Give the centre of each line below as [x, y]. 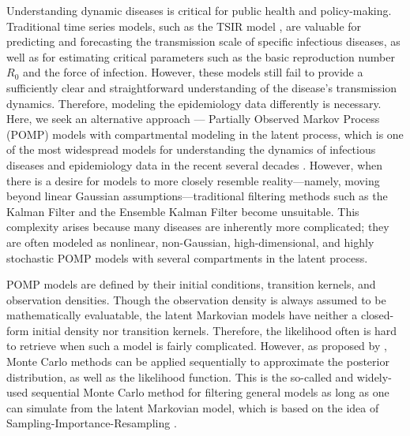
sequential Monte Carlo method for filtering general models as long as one [210, 392]
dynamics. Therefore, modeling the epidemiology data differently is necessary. [194, 103]
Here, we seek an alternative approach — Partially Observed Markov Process [193, 119]
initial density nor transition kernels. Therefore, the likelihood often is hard [215, 330]
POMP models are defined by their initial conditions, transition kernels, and [191, 284]
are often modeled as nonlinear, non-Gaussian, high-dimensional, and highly [190, 242]
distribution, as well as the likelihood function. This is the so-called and [180, 376]
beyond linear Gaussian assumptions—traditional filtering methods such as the [197, 196]
